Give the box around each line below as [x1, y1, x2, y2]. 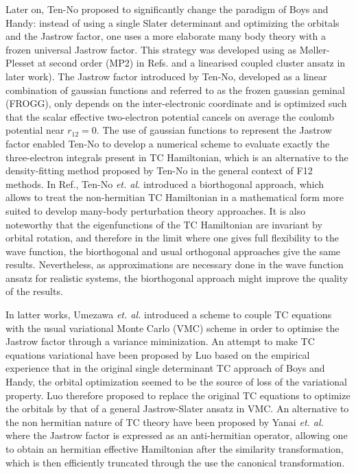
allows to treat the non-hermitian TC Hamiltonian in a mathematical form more [5, 190, 344, 204]
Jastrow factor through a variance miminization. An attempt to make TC [5, 334, 315, 348]
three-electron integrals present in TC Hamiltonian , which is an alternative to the [5, 150, 348, 164]
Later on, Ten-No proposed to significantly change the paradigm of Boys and [5, 2, 329, 16]
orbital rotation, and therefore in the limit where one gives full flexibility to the [5, 230, 340, 245]
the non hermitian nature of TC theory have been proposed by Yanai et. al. [5, 414, 324, 429]
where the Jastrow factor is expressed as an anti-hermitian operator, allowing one [5, 428, 348, 442]
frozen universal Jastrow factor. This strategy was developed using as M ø [5, 42, 313, 56]
